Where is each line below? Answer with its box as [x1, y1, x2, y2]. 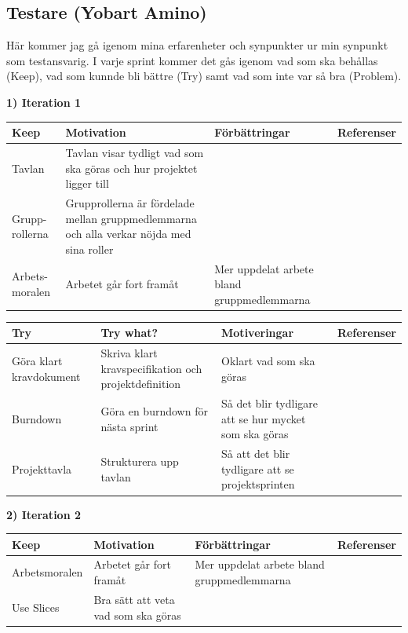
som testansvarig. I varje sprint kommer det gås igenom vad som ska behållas [6, 52, 378, 68]
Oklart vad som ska [221, 353, 315, 368]
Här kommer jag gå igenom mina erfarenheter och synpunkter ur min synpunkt [6, 37, 388, 53]
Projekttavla [12, 460, 72, 477]
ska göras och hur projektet [65, 159, 198, 176]
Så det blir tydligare [221, 395, 319, 412]
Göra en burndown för [100, 403, 208, 419]
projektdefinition [100, 375, 181, 392]
